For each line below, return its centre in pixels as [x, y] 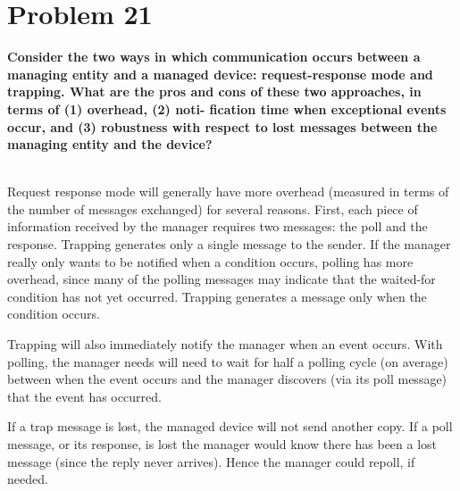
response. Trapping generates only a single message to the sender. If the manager [229, 244]
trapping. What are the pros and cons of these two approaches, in [214, 92]
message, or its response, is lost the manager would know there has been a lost [222, 444]
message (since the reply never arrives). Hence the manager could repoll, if [211, 461]
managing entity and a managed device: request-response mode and [220, 74]
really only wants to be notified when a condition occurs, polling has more [210, 261]
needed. [28, 479]
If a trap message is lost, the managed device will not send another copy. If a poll [230, 426]
